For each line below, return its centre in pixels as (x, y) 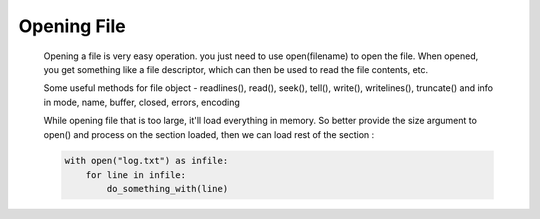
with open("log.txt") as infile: (146, 161)
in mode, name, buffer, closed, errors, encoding (141, 102)
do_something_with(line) (167, 189)
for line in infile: (136, 174)
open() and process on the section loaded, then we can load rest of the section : (209, 134)
